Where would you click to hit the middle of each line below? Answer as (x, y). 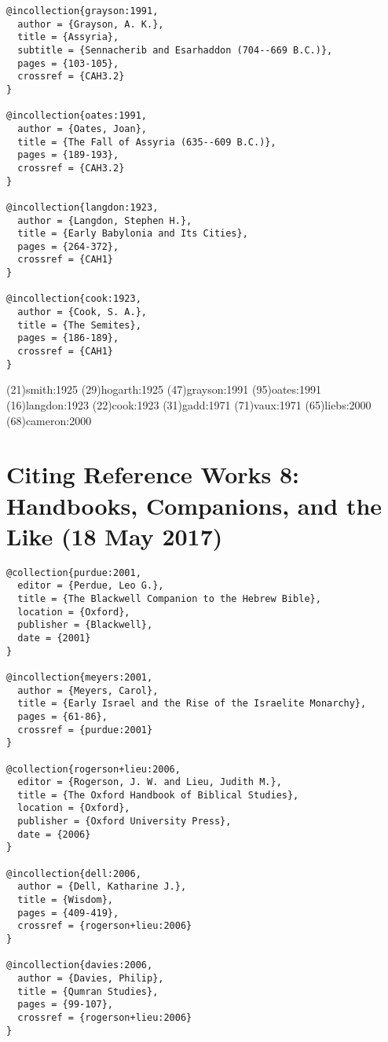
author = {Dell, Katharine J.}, (102, 887)
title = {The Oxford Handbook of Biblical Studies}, (158, 795)
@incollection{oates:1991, (77, 116)
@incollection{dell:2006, (74, 873)
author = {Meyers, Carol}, (88, 690)
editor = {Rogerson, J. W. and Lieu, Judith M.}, (150, 782)
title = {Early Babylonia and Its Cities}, (133, 234)
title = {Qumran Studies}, (88, 991)
